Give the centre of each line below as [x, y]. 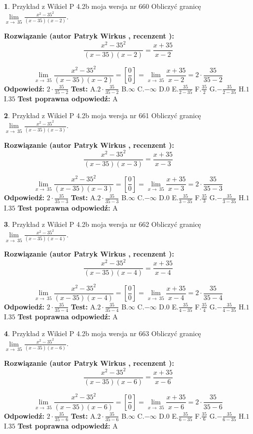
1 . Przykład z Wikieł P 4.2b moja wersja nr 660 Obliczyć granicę [103, 6]
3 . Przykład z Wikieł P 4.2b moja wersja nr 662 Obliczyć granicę [103, 224]
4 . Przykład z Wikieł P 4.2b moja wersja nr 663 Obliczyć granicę [103, 333]
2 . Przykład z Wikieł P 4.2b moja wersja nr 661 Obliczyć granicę [103, 115]
